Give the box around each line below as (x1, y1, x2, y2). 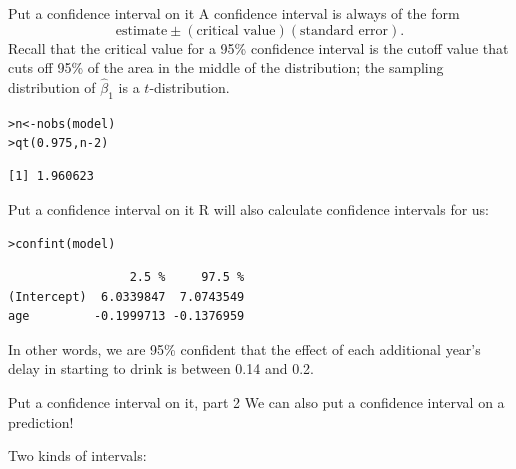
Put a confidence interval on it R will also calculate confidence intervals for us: (8, 198, 490, 219)
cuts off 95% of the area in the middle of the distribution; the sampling (8, 57, 444, 78)
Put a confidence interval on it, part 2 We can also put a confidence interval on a (8, 391, 505, 412)
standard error (299, 23, 389, 38)
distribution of (8, 77, 96, 97)
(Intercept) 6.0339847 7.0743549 (8, 289, 245, 304)
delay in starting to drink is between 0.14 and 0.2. (8, 358, 314, 379)
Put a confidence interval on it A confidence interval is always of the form (8, 3, 460, 23)
